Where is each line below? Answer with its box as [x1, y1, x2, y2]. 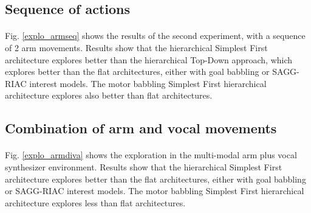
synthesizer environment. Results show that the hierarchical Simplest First [5, 160, 282, 173]
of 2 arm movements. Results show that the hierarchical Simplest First [5, 41, 268, 54]
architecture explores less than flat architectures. [5, 196, 186, 209]
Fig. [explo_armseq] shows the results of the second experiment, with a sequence [5, 29, 306, 42]
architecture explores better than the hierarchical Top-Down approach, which [5, 53, 293, 66]
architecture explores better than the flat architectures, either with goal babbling [5, 172, 306, 185]
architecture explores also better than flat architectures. [5, 89, 213, 102]
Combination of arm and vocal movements [5, 119, 277, 138]
